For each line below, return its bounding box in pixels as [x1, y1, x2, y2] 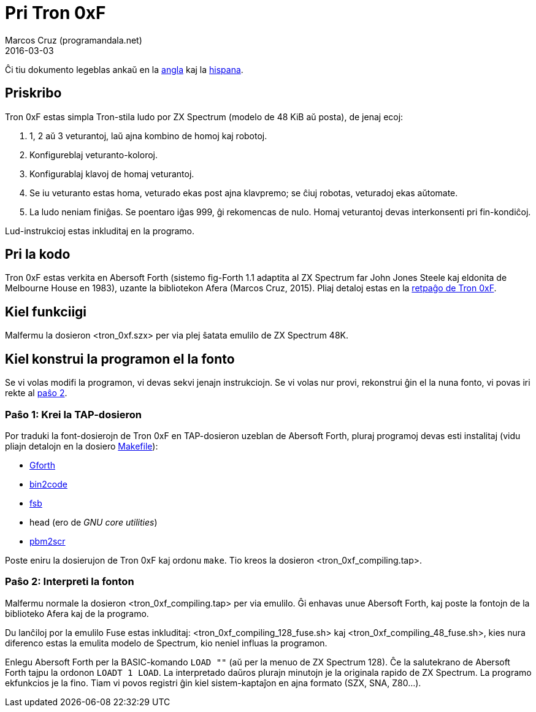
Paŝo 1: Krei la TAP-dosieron [5, 408, 142, 421]
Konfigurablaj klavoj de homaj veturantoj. [29, 168, 194, 179]
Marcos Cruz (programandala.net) [5, 34, 142, 45]
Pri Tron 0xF [5, 2, 106, 23]
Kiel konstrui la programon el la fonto [5, 351, 235, 367]
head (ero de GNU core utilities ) [29, 516, 158, 527]
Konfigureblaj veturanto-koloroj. [29, 149, 158, 160]
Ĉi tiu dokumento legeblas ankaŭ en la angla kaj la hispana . [5, 64, 243, 75]
